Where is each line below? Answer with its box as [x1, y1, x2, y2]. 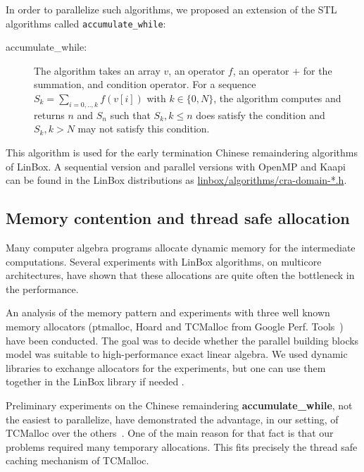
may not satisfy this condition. [77, 121, 210, 136]
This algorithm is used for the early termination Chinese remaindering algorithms [6, 145, 358, 160]
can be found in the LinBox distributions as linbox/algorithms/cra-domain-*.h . [6, 173, 347, 187]
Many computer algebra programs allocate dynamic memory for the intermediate [6, 240, 356, 254]
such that [110, 107, 151, 122]
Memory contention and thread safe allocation [6, 207, 350, 229]
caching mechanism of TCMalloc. [6, 453, 149, 468]
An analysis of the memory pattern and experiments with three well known [6, 305, 330, 320]
